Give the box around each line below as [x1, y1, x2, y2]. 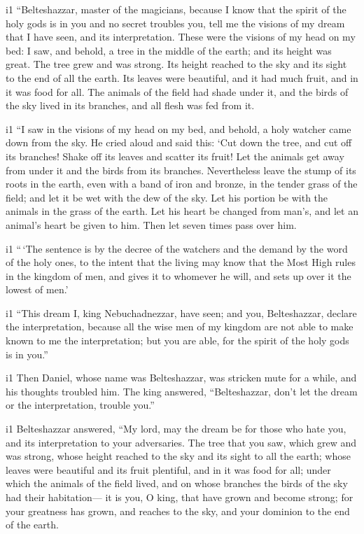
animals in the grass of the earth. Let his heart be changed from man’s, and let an [6, 204, 358, 218]
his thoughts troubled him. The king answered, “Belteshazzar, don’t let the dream [6, 384, 358, 398]
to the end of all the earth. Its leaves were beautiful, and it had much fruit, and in [6, 70, 358, 85]
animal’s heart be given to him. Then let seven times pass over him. [6, 217, 297, 232]
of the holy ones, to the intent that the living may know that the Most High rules [6, 255, 356, 269]
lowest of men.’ [6, 282, 69, 297]
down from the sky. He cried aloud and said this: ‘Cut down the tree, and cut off [6, 135, 352, 150]
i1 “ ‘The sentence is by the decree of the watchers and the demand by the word [6, 241, 348, 255]
